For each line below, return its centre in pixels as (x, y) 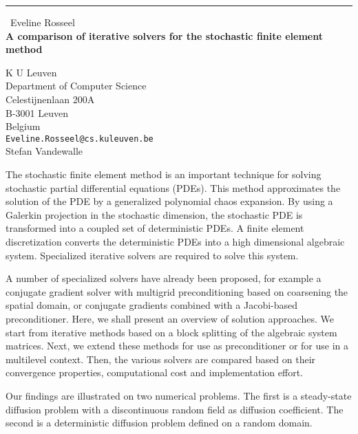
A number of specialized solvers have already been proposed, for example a (164, 278)
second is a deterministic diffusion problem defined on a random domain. (159, 423)
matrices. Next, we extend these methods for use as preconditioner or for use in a (177, 346)
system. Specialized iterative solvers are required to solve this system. (152, 255)
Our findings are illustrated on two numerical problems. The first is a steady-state (179, 395)
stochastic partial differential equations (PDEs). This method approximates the (173, 187)
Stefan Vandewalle (44, 151)
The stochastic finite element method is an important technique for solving (164, 174)
